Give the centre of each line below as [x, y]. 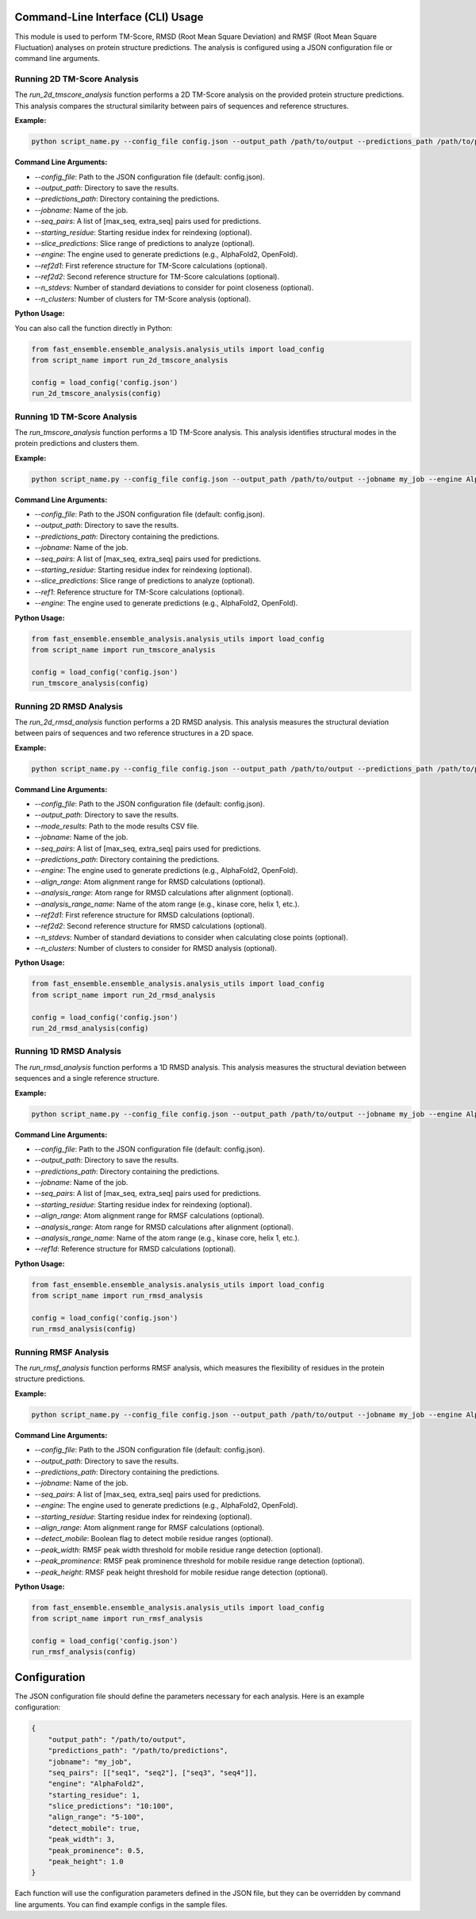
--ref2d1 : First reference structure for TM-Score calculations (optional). [151, 265]
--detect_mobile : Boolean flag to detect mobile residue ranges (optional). [154, 1539]
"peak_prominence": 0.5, [96, 1850]
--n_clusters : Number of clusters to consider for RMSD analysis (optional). [156, 948]
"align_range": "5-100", [96, 1817]
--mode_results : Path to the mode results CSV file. [117, 826]
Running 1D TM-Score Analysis [76, 417]
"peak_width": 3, [82, 1840]
